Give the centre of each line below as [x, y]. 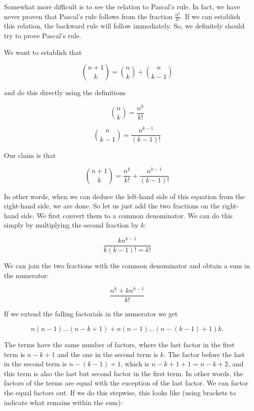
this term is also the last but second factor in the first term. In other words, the [124, 373]
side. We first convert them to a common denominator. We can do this [127, 215]
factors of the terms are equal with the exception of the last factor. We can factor [126, 383]
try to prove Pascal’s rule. [43, 36]
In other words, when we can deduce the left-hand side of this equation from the [125, 196]
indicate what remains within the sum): [63, 402]
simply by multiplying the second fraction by [71, 225]
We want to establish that [43, 52]
